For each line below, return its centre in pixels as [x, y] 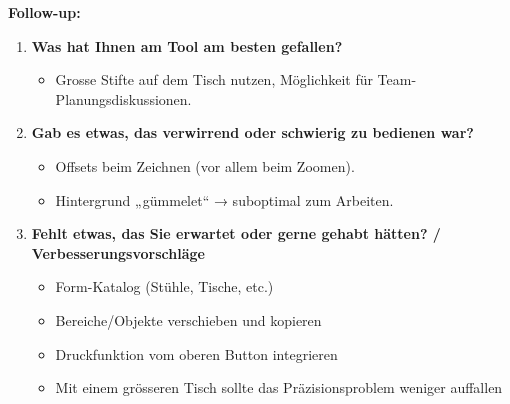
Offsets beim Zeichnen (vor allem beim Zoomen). [205, 165]
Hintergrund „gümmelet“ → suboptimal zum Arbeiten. [224, 199]
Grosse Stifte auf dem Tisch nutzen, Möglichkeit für [214, 79]
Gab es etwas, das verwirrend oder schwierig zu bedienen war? [252, 132]
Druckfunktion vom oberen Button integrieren [196, 353]
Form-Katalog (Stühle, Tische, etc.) [164, 286]
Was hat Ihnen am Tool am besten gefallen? [187, 45]
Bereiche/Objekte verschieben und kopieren [188, 319]
